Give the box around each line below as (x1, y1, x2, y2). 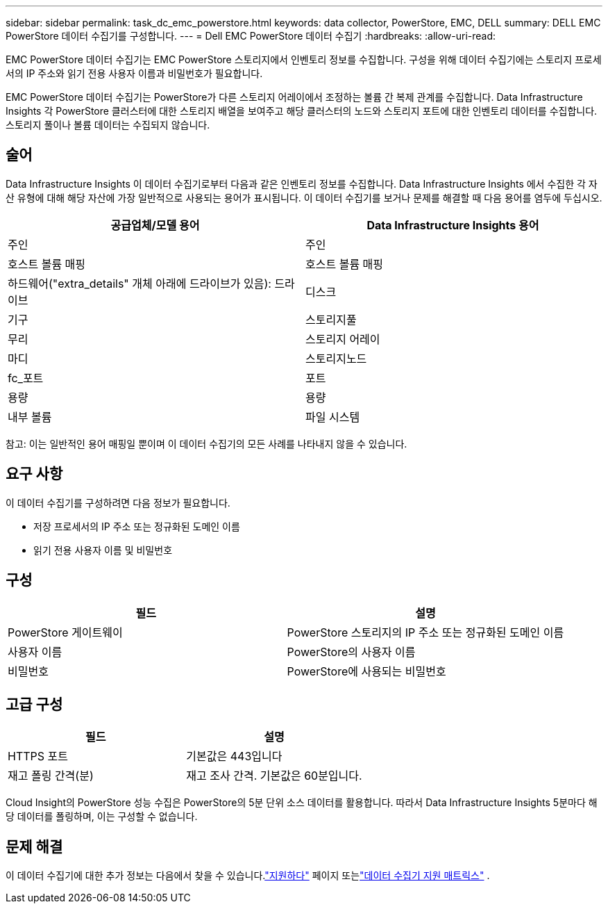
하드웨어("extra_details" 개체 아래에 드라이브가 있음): (8, 276, 271, 290)
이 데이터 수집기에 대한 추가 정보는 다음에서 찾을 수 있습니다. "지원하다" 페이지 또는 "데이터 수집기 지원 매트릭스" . (6, 869, 490, 882)
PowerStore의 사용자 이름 (287, 644, 416, 659)
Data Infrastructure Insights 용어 (366, 218, 539, 232)
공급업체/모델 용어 (110, 218, 200, 232)
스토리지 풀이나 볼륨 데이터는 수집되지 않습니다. (6, 119, 210, 131)
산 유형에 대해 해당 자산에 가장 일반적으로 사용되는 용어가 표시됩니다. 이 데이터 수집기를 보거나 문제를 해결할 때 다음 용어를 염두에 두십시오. (6, 191, 602, 204)
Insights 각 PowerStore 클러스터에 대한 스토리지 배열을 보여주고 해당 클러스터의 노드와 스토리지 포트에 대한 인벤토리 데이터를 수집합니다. (6, 105, 598, 117)
